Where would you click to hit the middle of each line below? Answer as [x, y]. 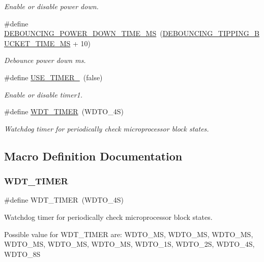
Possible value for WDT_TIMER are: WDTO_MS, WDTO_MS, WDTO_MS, [129, 234]
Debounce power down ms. [45, 60]
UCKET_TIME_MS [37, 43]
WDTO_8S [22, 254]
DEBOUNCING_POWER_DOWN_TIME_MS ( [83, 33]
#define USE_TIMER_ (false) [53, 77]
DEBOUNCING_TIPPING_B [211, 33]
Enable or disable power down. [51, 6]
